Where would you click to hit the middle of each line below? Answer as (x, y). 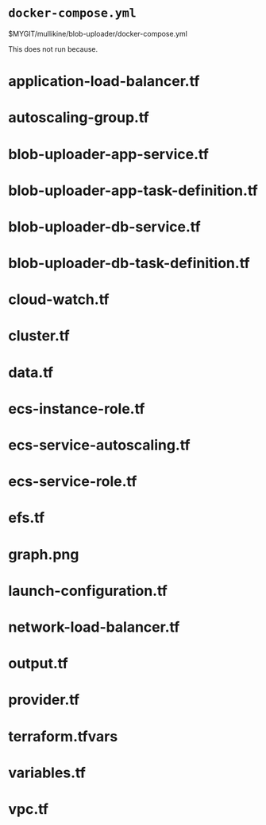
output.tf (39, 664)
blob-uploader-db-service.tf (104, 226)
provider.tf (44, 700)
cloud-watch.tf (59, 300)
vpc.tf (29, 809)
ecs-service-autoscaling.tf (99, 445)
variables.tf (47, 772)
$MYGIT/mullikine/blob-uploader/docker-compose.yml (98, 33)
